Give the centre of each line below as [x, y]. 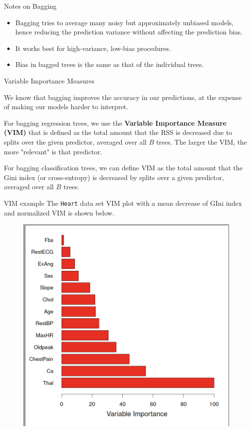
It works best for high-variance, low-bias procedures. [93, 48]
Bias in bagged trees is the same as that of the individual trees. [109, 64]
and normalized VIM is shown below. [59, 212]
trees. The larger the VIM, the [201, 141]
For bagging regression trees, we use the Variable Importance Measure [115, 123]
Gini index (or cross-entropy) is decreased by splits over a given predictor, [114, 177]
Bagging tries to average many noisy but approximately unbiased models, [125, 22]
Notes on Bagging [30, 6]
